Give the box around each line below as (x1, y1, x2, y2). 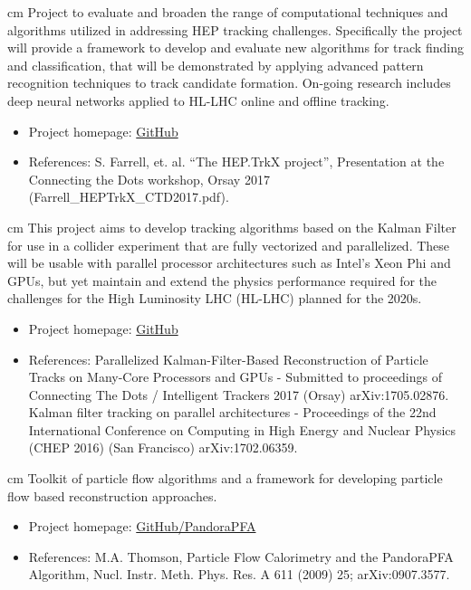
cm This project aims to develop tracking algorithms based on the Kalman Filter (7, 217, 457, 236)
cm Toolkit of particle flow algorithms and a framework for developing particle (7, 469, 443, 488)
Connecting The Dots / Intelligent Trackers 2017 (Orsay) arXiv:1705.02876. (28, 385, 449, 404)
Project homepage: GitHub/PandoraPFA (28, 517, 256, 536)
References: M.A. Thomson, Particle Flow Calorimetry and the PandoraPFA (28, 547, 454, 566)
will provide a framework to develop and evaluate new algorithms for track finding (7, 38, 464, 57)
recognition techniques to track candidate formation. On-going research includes (7, 73, 451, 92)
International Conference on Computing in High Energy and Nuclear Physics (28, 420, 457, 439)
